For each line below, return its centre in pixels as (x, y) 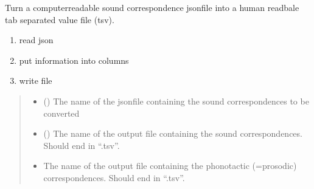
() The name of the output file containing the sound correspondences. (173, 133)
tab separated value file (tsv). (60, 19)
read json (36, 40)
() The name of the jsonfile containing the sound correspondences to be (176, 101)
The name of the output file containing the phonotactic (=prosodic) (170, 166)
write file (36, 81)
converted (61, 113)
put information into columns (74, 60)
